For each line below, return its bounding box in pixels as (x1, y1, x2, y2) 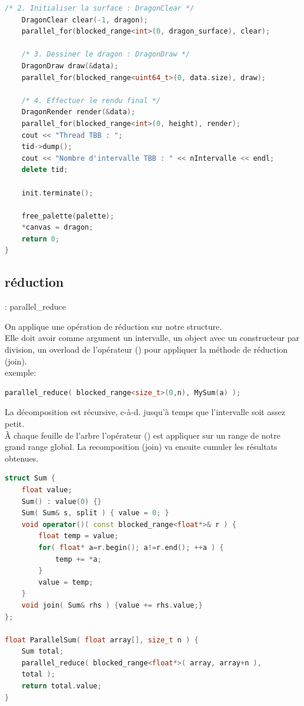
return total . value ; (21, 682, 102, 691)
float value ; (21, 485, 72, 494)
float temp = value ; (38, 532, 119, 541)
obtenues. (5, 452, 39, 464)
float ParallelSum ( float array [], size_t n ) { (5, 635, 199, 644)
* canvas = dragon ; (21, 223, 93, 232)
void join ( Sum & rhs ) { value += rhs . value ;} (21, 601, 203, 609)
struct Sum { (5, 474, 55, 483)
